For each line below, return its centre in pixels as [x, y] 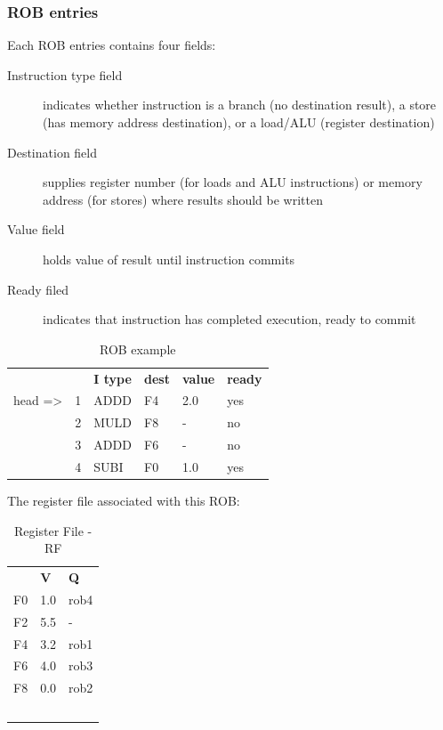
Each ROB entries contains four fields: [112, 45]
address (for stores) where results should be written [183, 199]
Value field [36, 229]
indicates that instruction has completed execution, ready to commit [230, 319]
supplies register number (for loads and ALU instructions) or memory [233, 182]
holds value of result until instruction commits [169, 259]
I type [113, 378]
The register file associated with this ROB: [124, 501]
